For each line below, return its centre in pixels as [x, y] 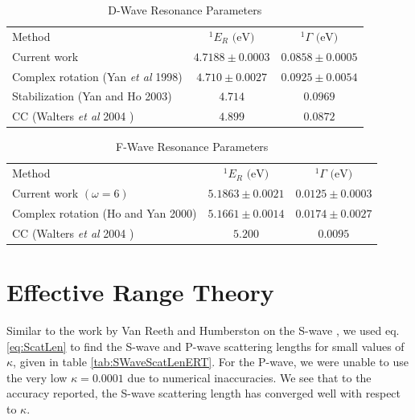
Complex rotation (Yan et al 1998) [97, 76]
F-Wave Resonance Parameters [192, 147]
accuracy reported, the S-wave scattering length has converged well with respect [204, 393]
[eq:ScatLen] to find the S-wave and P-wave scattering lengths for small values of [205, 346]
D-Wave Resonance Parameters [185, 10]
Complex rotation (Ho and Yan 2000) [105, 212]
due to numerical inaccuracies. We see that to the [249, 377]
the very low [37, 377]
